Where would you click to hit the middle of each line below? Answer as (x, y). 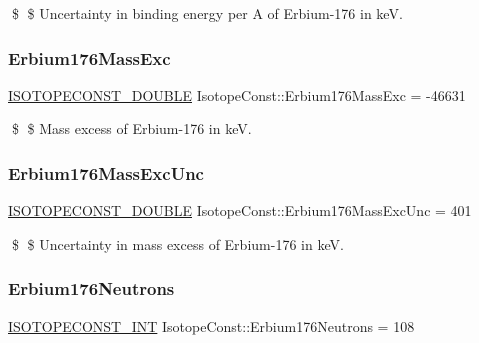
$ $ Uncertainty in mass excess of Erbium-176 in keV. (177, 243)
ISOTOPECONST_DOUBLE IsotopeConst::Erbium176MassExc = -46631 (237, 94)
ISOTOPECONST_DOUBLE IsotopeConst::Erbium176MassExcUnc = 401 (240, 210)
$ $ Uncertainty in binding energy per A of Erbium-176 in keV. (207, 13)
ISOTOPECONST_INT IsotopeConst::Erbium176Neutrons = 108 (211, 325)
